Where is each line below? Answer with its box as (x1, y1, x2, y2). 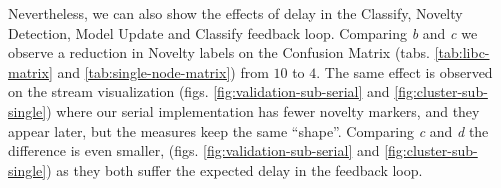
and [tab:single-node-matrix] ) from (57, 61, 269, 82)
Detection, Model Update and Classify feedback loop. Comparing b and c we (8, 22, 478, 43)
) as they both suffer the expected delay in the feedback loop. (46, 159, 423, 180)
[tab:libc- (434, 42, 490, 63)
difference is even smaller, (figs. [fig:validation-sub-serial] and (8, 140, 380, 161)
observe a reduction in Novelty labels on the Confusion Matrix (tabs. (8, 42, 431, 63)
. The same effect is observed (316, 61, 493, 82)
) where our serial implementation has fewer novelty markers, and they (46, 100, 480, 121)
